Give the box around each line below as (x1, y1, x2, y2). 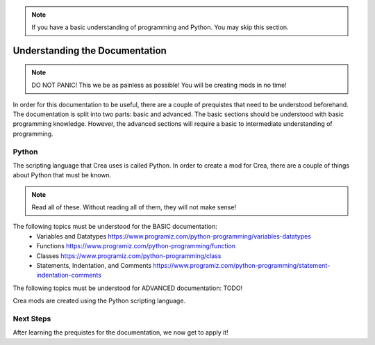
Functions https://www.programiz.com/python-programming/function (36, 242, 236, 250)
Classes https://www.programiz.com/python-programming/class (36, 251, 222, 260)
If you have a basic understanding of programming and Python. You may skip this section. (31, 23, 289, 31)
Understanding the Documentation (12, 45, 167, 57)
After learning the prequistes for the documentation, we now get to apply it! (12, 328, 228, 337)
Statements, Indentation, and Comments (36, 262, 152, 270)
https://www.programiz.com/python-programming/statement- (153, 262, 331, 270)
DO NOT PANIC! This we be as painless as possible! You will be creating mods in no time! (31, 81, 287, 90)
